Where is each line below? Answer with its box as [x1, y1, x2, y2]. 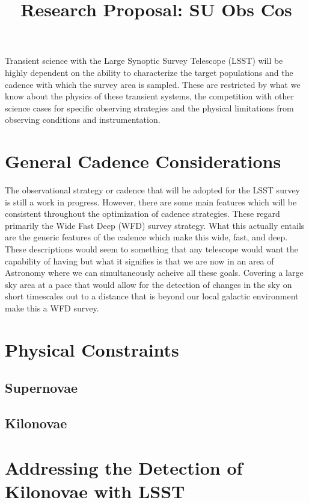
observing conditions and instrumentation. [5, 113, 161, 126]
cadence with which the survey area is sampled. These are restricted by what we [5, 78, 301, 90]
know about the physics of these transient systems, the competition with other [5, 90, 294, 102]
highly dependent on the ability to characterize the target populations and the [5, 66, 293, 78]
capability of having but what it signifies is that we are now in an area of [5, 254, 274, 267]
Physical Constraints [5, 337, 179, 361]
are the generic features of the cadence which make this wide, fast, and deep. [5, 231, 288, 243]
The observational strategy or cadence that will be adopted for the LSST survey [5, 184, 301, 196]
